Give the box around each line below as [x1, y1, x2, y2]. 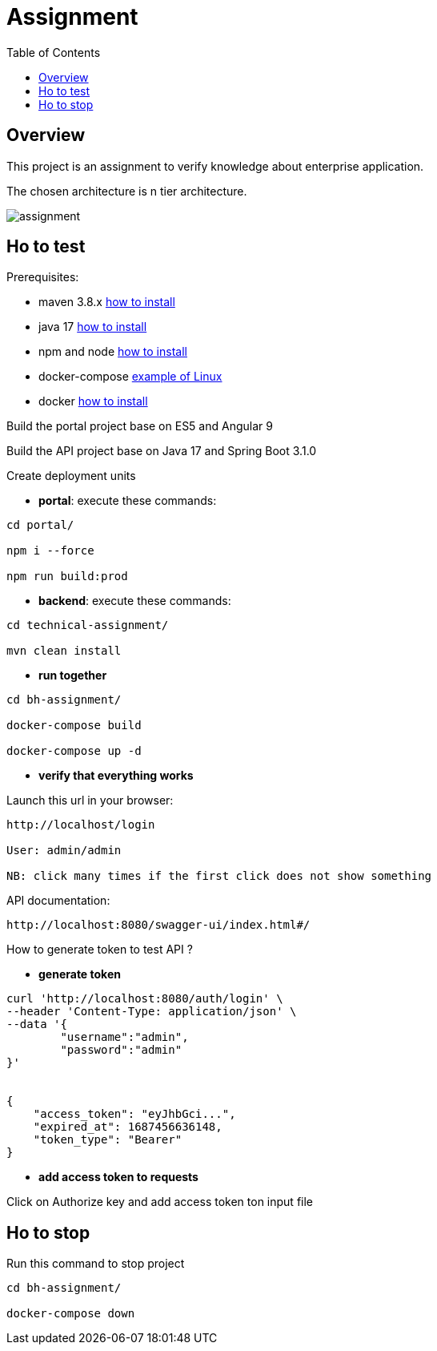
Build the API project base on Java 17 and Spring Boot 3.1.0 [6, 444, 317, 458]
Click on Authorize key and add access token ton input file [6, 1195, 314, 1209]
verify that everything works [38, 768, 194, 783]
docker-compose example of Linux [38, 369, 223, 384]
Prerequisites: [6, 270, 79, 284]
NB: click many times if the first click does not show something [6, 869, 432, 883]
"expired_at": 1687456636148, [33, 1120, 223, 1134]
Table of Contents [6, 45, 101, 59]
